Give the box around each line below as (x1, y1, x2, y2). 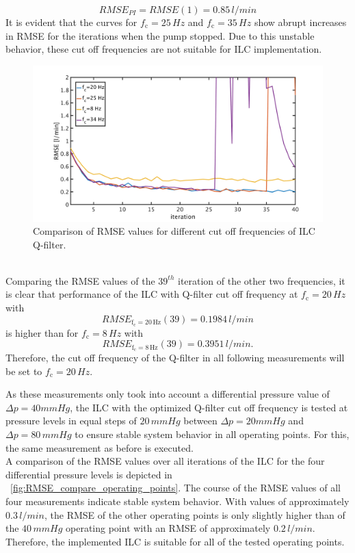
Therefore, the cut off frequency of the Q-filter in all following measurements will (5, 350, 345, 364)
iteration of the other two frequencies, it (177, 273, 345, 287)
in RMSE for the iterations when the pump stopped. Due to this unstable (5, 28, 315, 42)
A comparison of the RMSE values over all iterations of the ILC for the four (5, 454, 325, 468)
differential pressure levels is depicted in (5, 467, 172, 481)
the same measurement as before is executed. (5, 440, 194, 454)
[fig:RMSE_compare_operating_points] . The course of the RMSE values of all (10, 480, 341, 495)
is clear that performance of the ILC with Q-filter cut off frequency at (5, 287, 298, 301)
